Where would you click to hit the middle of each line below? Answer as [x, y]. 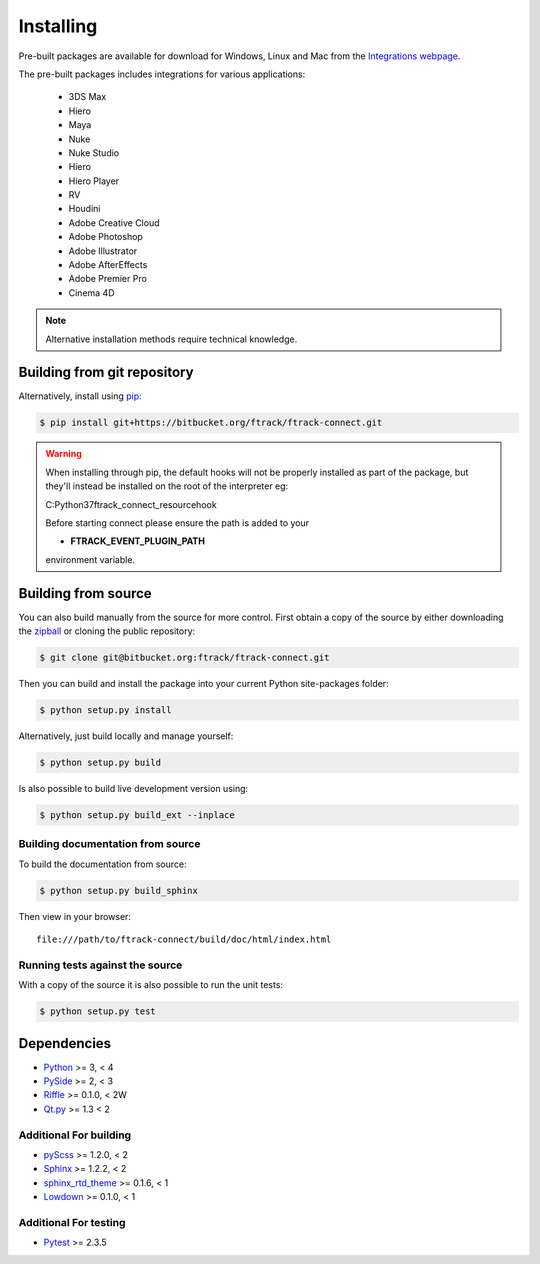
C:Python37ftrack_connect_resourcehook [131, 504]
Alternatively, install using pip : [80, 396]
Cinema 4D [91, 292]
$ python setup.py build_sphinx [119, 890]
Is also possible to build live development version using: [133, 788]
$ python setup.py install [105, 710]
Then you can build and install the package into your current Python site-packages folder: [203, 684]
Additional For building [75, 1135]
